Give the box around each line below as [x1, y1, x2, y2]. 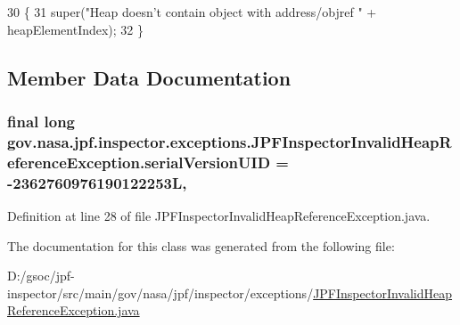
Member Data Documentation [7, 63, 292, 91]
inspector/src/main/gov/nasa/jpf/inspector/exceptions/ [7, 283, 314, 302]
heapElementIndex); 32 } [7, 20, 144, 38]
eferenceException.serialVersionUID [7, 150, 271, 173]
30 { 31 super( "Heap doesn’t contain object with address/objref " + [7, 3, 377, 20]
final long [7, 110, 76, 132]
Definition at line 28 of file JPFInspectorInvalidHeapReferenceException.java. [7, 206, 431, 224]
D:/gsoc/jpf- [7, 266, 75, 285]
